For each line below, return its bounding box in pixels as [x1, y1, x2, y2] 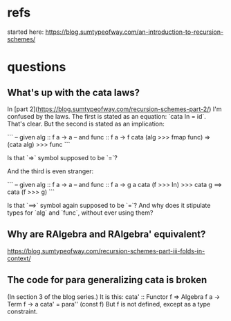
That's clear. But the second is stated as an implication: [7, 119, 165, 128]
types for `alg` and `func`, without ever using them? [7, 208, 154, 217]
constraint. [7, 307, 38, 315]
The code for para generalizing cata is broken [7, 274, 207, 286]
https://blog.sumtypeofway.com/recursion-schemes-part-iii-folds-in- [7, 246, 205, 255]
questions [7, 59, 66, 75]
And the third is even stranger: [7, 167, 94, 175]
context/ [7, 254, 31, 262]
